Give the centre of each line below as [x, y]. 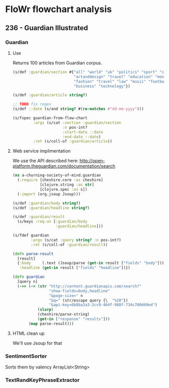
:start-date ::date [83, 132]
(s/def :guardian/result [39, 217]
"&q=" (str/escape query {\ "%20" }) [88, 300]
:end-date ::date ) [82, 137]
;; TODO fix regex [32, 104]
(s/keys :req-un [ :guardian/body [52, 222]
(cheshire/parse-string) [64, 315]
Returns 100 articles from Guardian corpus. [57, 63]
